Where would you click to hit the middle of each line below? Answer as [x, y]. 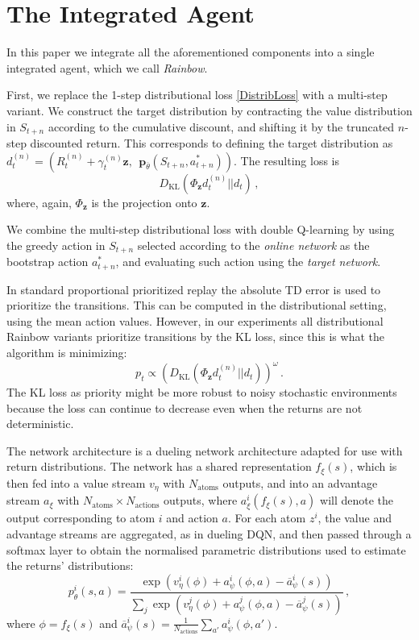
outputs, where [200, 500]
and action [192, 518]
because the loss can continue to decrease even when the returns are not [185, 407]
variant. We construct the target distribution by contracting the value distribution [209, 110]
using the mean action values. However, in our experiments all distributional [195, 320]
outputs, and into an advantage [300, 482]
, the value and [355, 518]
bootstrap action [48, 262]
